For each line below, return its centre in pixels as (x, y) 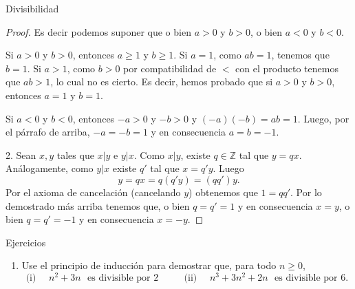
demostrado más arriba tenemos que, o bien (98, 205)
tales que (75, 154)
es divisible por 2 (123, 278)
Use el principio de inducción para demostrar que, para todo (149, 265)
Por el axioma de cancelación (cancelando (93, 192)
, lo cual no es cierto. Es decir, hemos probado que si (162, 82)
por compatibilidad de (170, 68)
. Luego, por (323, 118)
